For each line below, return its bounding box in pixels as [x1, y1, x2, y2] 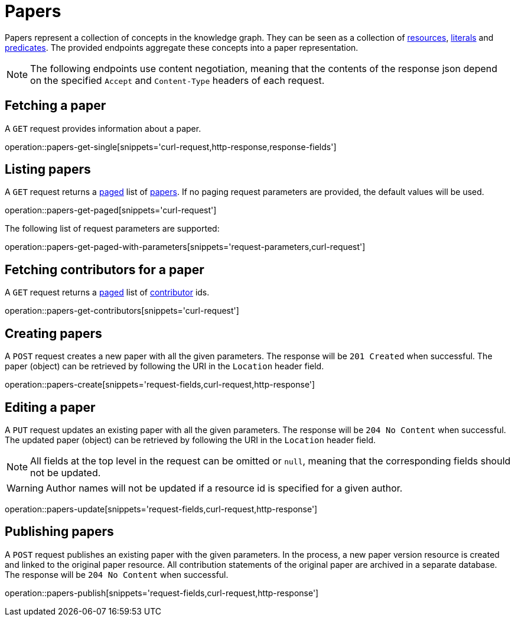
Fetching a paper [5, 98, 106, 113]
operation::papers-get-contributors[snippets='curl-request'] [5, 305, 239, 316]
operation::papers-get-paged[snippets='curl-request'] [5, 205, 217, 216]
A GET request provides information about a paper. [5, 123, 201, 134]
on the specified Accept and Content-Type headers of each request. [30, 74, 325, 86]
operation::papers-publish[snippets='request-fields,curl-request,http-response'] [5, 587, 319, 598]
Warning [6, 482, 44, 494]
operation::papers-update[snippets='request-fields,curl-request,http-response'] [5, 503, 318, 514]
